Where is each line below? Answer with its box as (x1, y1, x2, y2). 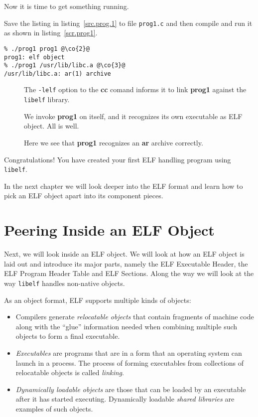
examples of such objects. (15, 403, 93, 414)
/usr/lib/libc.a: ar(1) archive (4, 70, 111, 77)
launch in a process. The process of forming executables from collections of (15, 357, 244, 368)
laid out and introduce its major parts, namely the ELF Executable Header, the (4, 258, 248, 269)
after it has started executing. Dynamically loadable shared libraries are (15, 394, 235, 404)
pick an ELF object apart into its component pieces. (4, 190, 163, 201)
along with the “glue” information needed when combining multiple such (15, 321, 238, 331)
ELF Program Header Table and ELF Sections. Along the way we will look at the (4, 268, 254, 278)
